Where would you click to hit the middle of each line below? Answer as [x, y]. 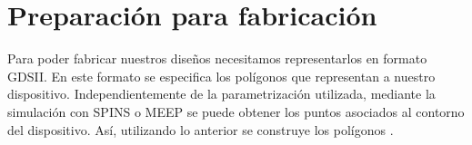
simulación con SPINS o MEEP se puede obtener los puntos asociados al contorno [236, 111]
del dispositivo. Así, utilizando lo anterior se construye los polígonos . [201, 129]
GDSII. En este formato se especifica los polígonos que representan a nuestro [221, 76]
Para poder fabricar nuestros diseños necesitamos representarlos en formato [217, 58]
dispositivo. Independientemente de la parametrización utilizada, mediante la [221, 94]
